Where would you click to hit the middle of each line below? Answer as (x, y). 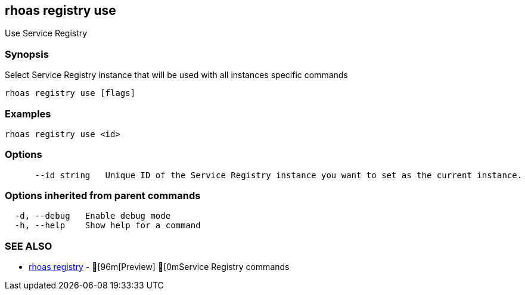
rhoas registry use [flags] (70, 93)
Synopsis (27, 54)
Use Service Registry (46, 33)
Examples (28, 114)
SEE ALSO (29, 246)
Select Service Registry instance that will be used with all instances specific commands (176, 75)
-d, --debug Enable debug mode (93, 216)
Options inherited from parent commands (103, 196)
